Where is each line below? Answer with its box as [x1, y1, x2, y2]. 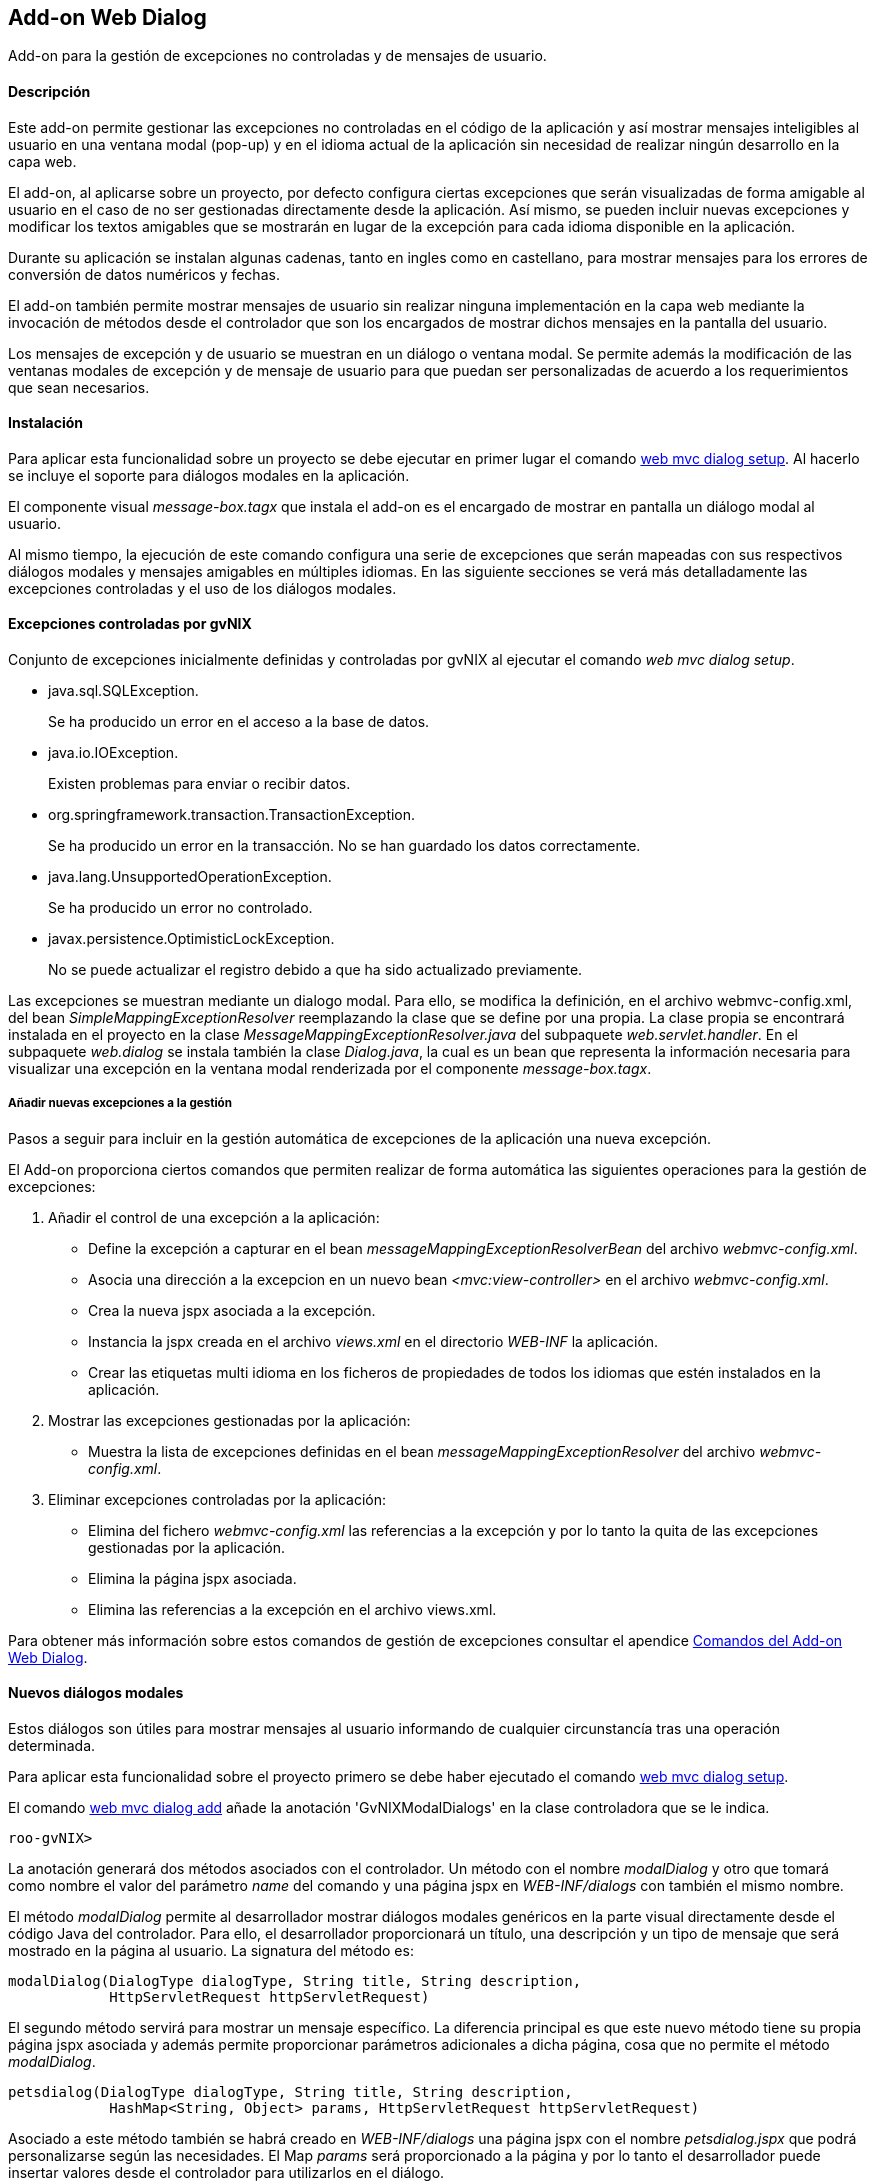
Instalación [8, 414, 84, 432]
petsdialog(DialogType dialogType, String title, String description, [8, 2084, 573, 2101]
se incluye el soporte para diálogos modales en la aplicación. [8, 466, 410, 484]
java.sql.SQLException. [48, 682, 199, 700]
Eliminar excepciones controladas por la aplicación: [48, 1490, 386, 1508]
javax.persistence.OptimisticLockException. [48, 930, 335, 948]
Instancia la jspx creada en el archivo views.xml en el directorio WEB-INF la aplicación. [88, 1332, 659, 1350]
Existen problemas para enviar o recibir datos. [48, 775, 351, 793]
